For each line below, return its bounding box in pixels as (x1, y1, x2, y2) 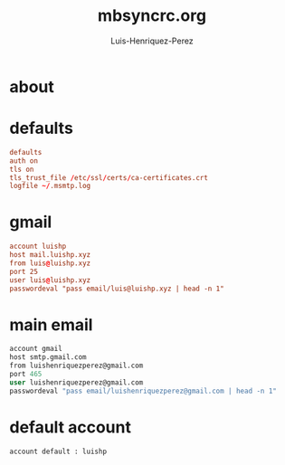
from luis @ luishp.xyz (9, 259, 91, 268)
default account (9, 417, 131, 437)
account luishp (9, 242, 67, 251)
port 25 (9, 267, 39, 276)
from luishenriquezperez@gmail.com (9, 361, 144, 371)
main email (9, 314, 93, 335)
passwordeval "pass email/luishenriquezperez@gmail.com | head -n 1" (9, 386, 278, 395)
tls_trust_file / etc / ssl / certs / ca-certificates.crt (9, 173, 208, 182)
